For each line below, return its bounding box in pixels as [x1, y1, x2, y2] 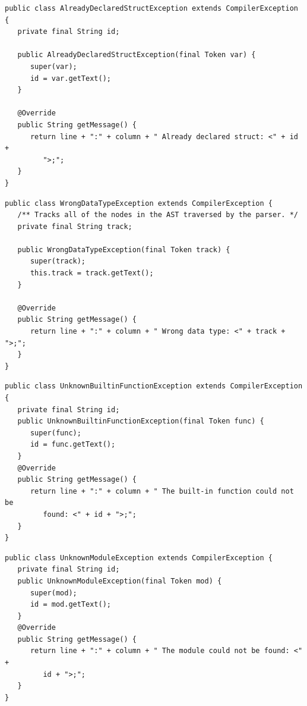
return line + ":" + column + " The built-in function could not [30, 487, 294, 495]
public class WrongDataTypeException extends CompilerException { [5, 199, 273, 208]
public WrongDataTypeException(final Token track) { [17, 245, 230, 254]
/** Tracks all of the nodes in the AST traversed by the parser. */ [17, 211, 298, 219]
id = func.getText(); [30, 440, 116, 449]
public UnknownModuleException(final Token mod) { [17, 576, 222, 585]
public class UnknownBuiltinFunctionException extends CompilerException [5, 382, 303, 391]
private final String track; [17, 222, 132, 231]
